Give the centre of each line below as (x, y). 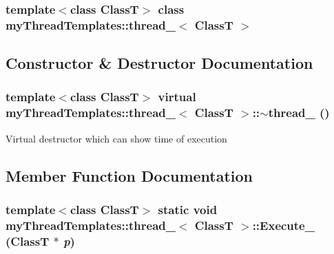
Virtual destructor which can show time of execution (116, 138)
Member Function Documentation (129, 175)
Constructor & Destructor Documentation (159, 63)
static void (188, 209)
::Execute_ (283, 225)
